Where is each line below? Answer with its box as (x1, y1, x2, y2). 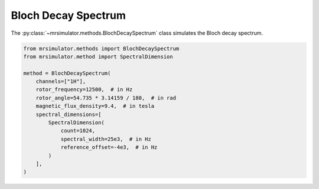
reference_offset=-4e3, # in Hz (60, 144, 158, 151)
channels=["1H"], (35, 78, 86, 85)
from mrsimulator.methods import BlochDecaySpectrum (23, 45, 180, 52)
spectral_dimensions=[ (35, 111, 102, 118)
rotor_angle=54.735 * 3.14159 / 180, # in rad (35, 94, 177, 101)
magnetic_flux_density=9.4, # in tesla (35, 103, 155, 110)
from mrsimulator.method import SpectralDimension (23, 53, 174, 60)
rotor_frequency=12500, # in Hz (35, 86, 133, 93)
